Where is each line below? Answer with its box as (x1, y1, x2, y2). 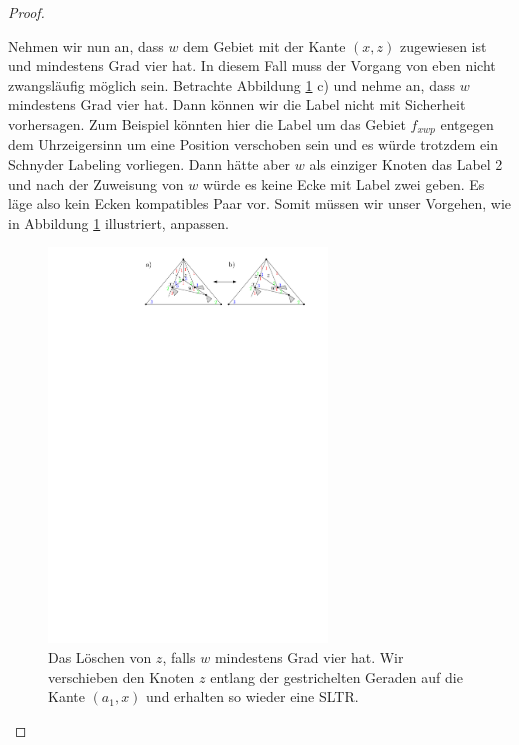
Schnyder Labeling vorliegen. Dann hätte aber (8, 154, 291, 175)
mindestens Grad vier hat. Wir (214, 646, 404, 667)
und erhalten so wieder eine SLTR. (146, 686, 359, 707)
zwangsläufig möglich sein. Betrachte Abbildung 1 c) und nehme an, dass (8, 74, 455, 95)
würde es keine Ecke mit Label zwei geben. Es (202, 173, 485, 194)
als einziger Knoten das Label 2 (309, 154, 503, 175)
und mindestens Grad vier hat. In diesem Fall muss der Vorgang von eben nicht (8, 55, 496, 76)
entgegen (440, 113, 494, 134)
